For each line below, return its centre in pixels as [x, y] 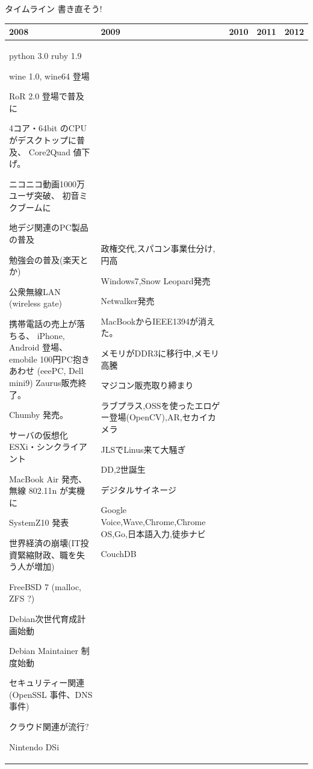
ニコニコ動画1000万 [47, 183]
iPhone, [51, 335]
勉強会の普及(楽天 [45, 259]
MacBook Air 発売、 [48, 478]
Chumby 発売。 [39, 415]
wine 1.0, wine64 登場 [49, 76]
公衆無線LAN [35, 291]
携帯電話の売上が [43, 324]
